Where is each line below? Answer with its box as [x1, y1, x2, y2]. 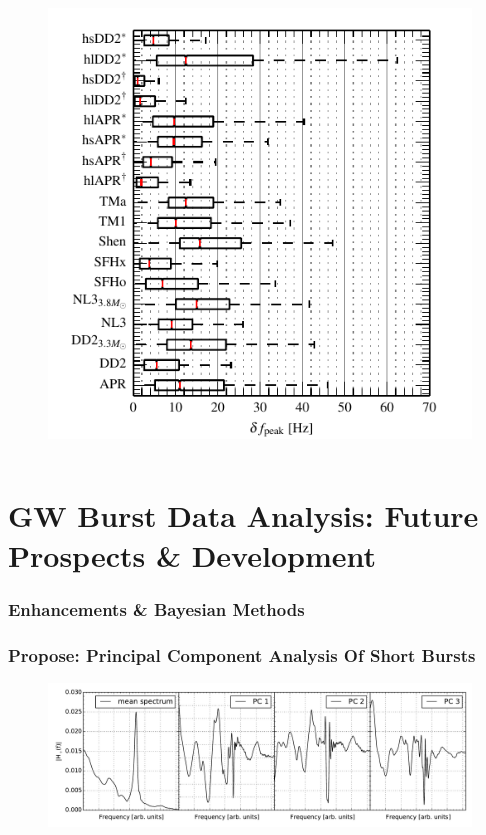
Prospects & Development [8, 534, 376, 575]
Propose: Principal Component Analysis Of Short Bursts [8, 642, 476, 667]
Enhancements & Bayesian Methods [8, 596, 305, 621]
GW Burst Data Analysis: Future [8, 495, 479, 536]
